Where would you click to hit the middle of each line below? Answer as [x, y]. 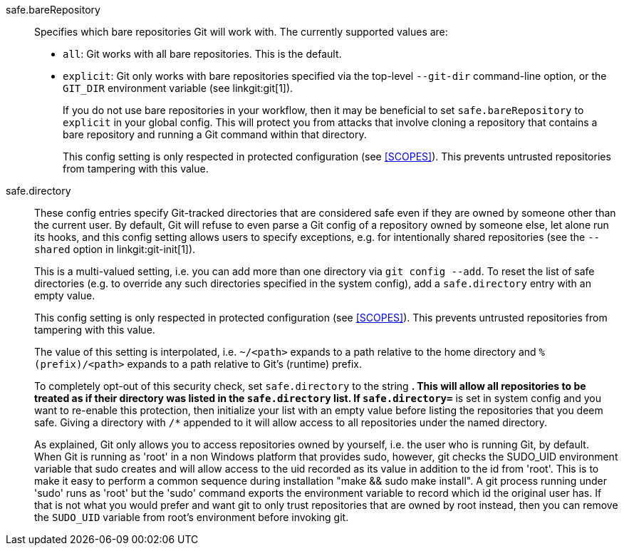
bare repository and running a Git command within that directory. [215, 134]
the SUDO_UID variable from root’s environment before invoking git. [192, 517]
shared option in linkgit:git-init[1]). [115, 249]
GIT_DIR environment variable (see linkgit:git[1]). [178, 88]
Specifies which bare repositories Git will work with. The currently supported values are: [241, 32]
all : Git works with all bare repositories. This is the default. [202, 54]
